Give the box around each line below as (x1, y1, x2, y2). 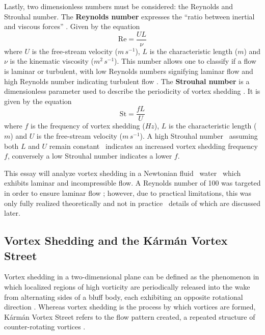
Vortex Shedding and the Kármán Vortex (4, 233, 228, 248)
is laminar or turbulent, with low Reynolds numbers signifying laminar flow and (4, 66, 253, 76)
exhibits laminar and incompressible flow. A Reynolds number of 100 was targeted (4, 177, 261, 188)
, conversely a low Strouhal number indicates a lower (7, 150, 172, 161)
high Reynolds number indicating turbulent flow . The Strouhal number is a (4, 75, 250, 86)
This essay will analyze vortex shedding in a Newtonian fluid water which (4, 167, 241, 178)
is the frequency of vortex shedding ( (31, 120, 145, 131)
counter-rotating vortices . (4, 321, 86, 332)
